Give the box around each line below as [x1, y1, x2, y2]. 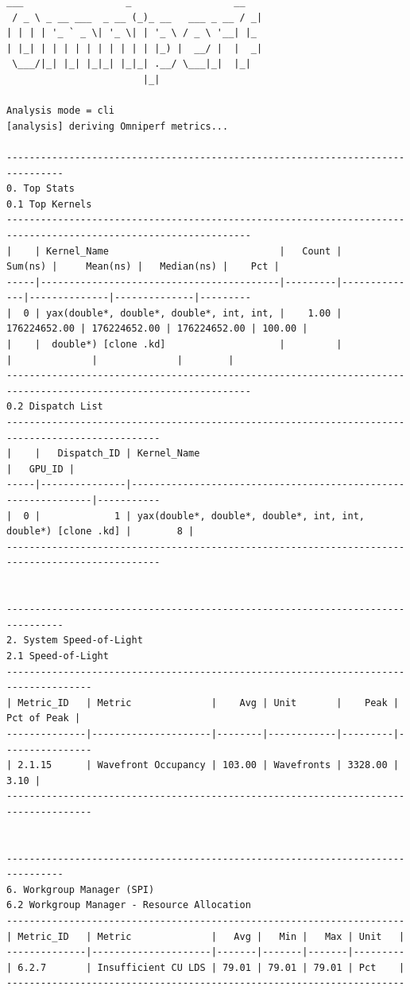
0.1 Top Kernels [6, 198, 92, 210]
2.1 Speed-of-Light [6, 650, 109, 662]
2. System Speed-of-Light [6, 635, 143, 646]
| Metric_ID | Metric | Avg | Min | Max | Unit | [6, 930, 405, 942]
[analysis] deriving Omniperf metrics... [6, 120, 229, 132]
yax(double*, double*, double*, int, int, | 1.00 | [46, 307, 342, 319]
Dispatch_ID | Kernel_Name [57, 448, 200, 460]
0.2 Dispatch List [6, 401, 103, 413]
